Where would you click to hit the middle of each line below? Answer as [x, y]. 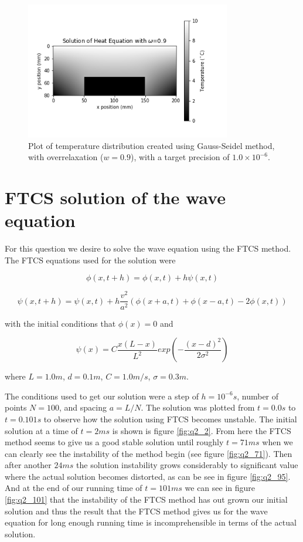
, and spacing [83, 407]
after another [28, 465]
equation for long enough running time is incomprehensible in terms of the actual [151, 522]
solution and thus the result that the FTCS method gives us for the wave [136, 511]
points [16, 407]
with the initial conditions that [60, 323]
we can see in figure [220, 488]
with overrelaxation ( [66, 157]
